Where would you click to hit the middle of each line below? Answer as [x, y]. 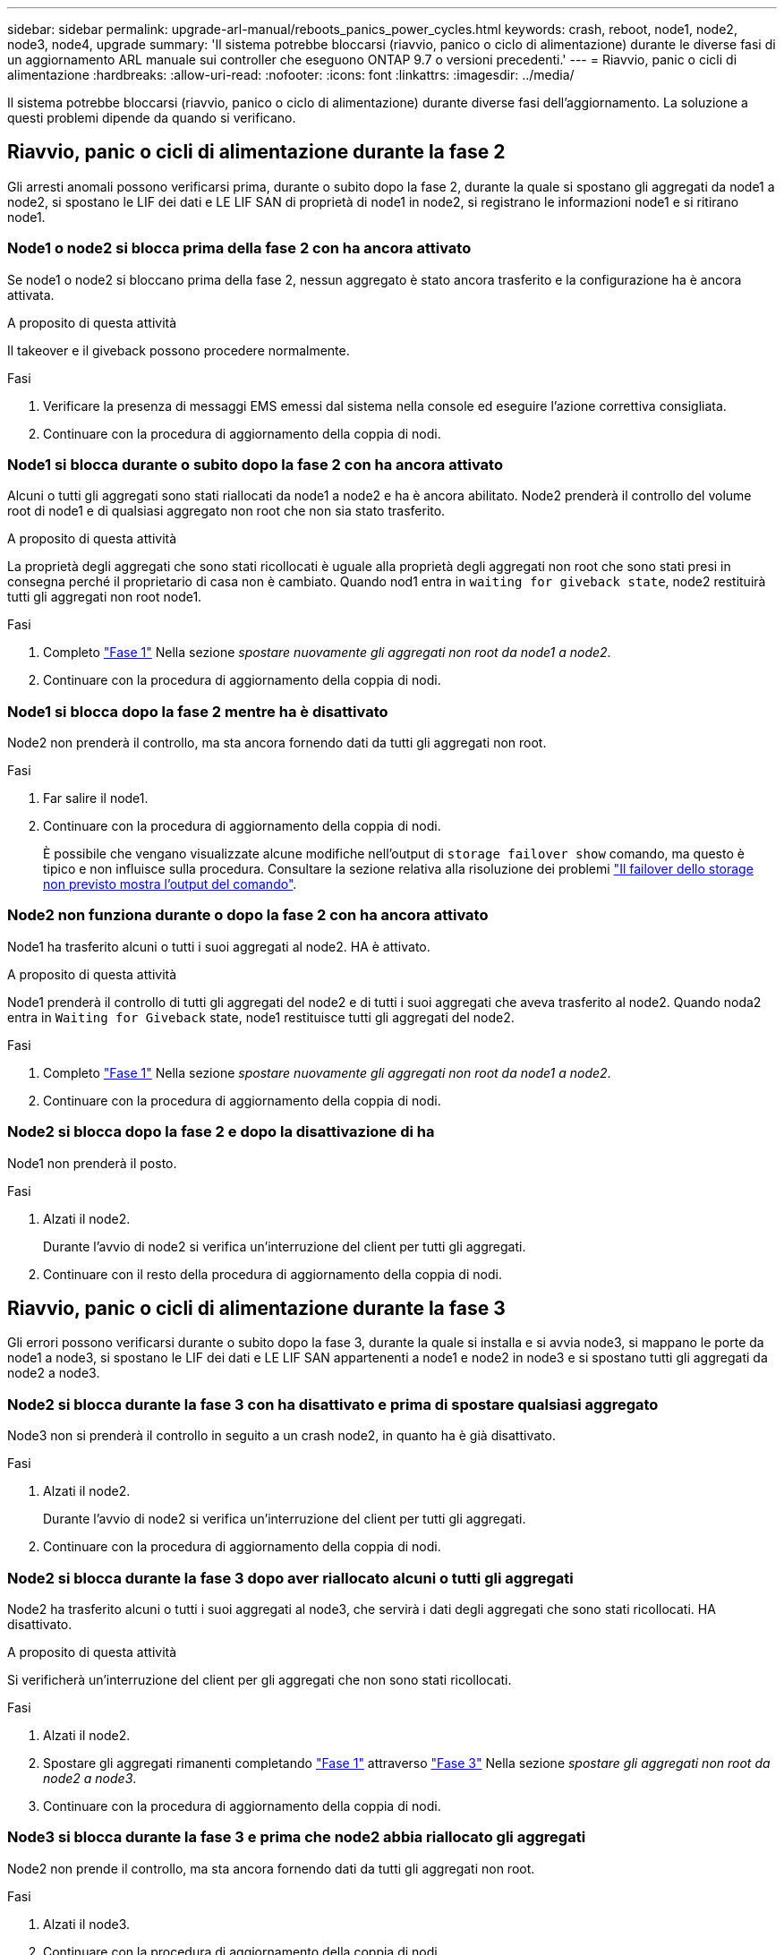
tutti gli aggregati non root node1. [105, 597]
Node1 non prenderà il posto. [92, 1163]
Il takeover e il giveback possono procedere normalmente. [179, 350]
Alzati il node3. [87, 1924]
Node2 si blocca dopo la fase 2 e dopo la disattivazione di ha [221, 1132]
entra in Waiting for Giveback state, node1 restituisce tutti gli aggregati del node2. [261, 1017]
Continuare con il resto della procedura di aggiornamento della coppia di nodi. [273, 1274]
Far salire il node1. [96, 798]
